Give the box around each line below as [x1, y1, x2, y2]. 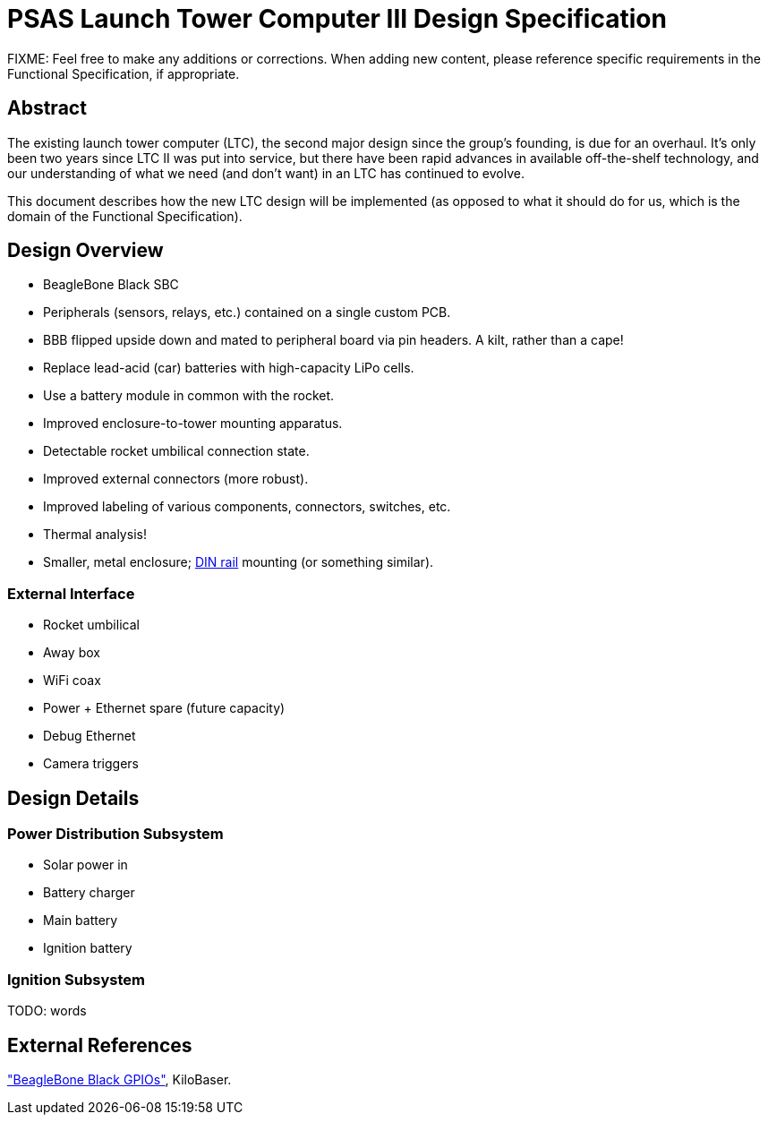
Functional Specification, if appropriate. [7, 65, 240, 81]
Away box [43, 645, 100, 661]
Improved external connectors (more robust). [43, 471, 309, 487]
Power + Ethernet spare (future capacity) [43, 700, 286, 716]
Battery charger [43, 885, 135, 901]
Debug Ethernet [43, 728, 136, 744]
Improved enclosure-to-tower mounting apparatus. [43, 415, 343, 432]
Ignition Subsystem [7, 970, 145, 989]
